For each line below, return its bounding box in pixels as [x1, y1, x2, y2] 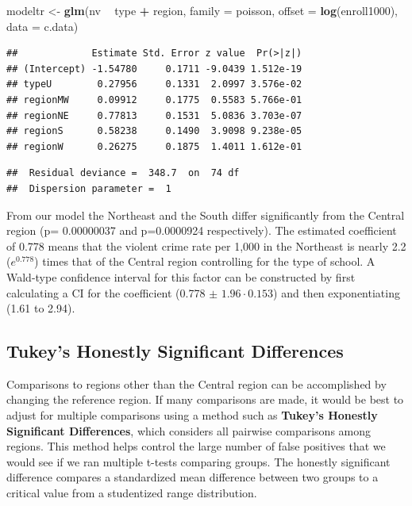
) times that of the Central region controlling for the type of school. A [34, 253, 375, 270]
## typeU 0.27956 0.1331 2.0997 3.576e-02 [6, 79, 302, 90]
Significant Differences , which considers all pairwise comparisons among [6, 422, 372, 439]
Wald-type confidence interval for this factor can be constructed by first [6, 268, 356, 285]
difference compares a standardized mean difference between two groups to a [6, 469, 379, 485]
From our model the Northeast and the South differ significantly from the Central [6, 206, 405, 223]
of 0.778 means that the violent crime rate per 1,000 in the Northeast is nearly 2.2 [6, 237, 406, 254]
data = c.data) [6, 17, 79, 34]
